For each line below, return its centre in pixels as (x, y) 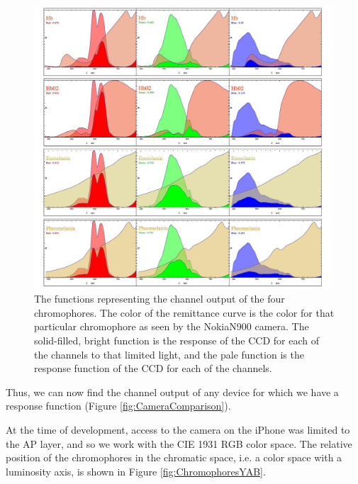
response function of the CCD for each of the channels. (153, 368)
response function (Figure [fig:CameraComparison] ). (118, 406)
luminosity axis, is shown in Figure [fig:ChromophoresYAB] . (136, 471)
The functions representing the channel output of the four (160, 299)
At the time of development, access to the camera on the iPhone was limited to (178, 429)
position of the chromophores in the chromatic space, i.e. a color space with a (174, 457)
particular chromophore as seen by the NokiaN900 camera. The (172, 326)
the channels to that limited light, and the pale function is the (169, 354)
